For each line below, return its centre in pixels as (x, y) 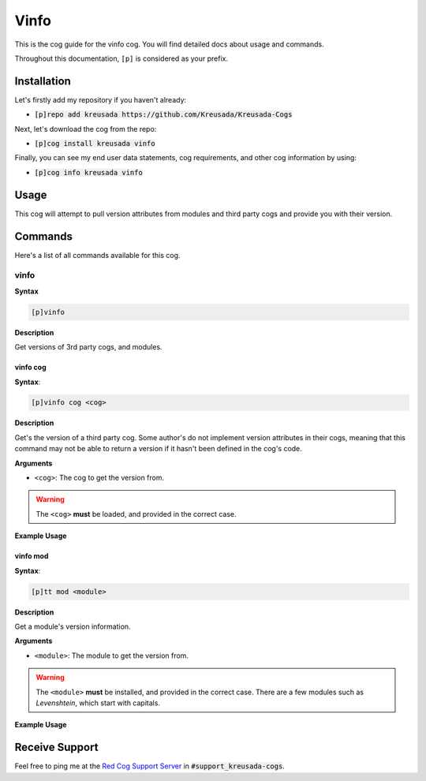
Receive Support (56, 747)
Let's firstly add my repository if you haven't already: (101, 99)
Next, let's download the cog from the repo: (86, 129)
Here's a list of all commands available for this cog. (97, 255)
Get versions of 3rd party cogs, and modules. (88, 347)
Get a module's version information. (73, 626)
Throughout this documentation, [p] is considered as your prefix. (121, 58)
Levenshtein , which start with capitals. (98, 703)
